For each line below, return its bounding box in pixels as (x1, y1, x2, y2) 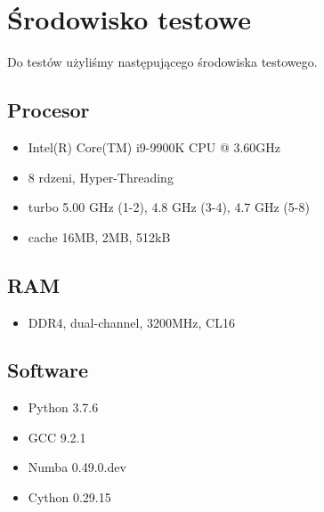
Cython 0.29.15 (28, 488, 111, 507)
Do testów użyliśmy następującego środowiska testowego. (7, 53, 318, 71)
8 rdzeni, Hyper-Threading (28, 167, 174, 186)
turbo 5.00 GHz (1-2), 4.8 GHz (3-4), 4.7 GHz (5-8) (28, 198, 310, 216)
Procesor (7, 96, 90, 124)
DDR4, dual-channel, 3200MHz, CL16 (28, 313, 235, 331)
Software (7, 356, 89, 384)
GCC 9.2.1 (28, 427, 86, 446)
